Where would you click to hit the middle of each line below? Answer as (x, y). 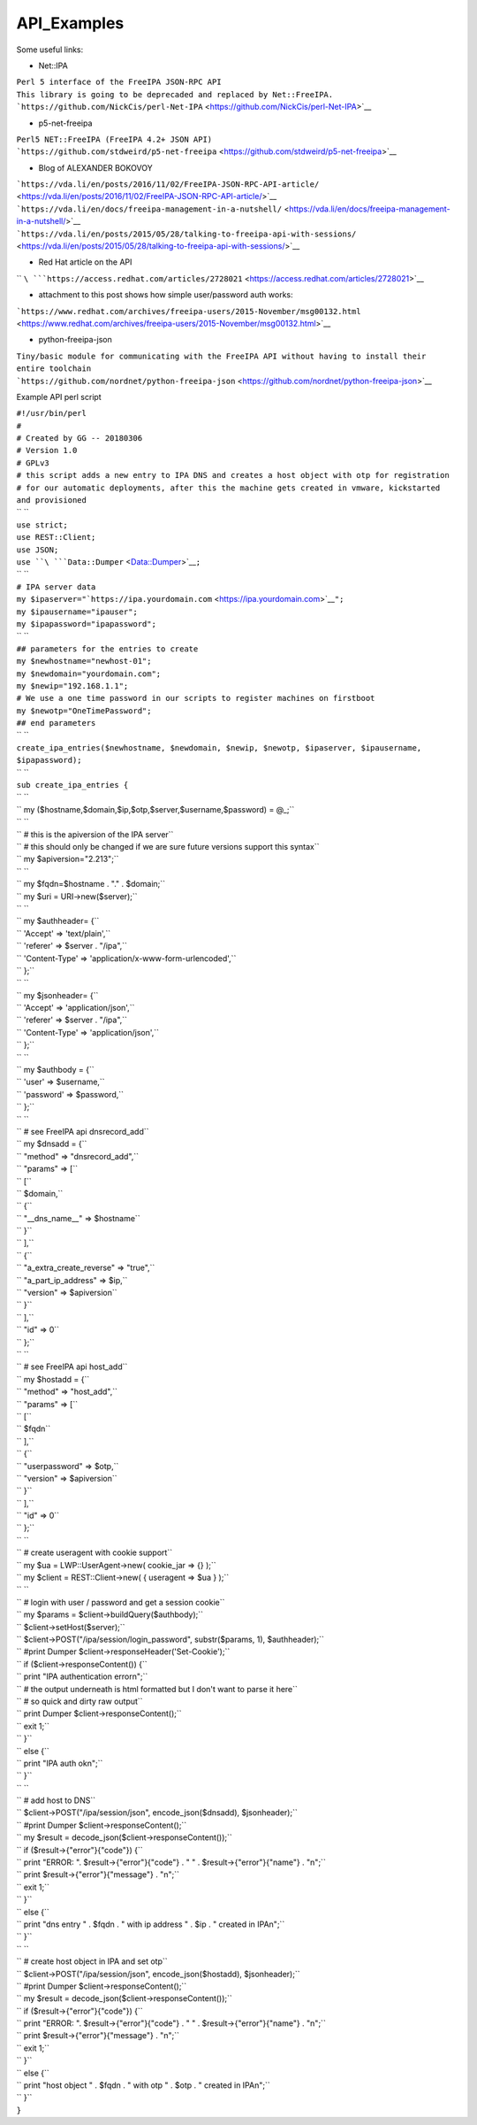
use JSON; (38, 550)
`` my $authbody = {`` (55, 1070)
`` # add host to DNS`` (56, 1800)
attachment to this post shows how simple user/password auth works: (166, 295)
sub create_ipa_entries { (72, 785)
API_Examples (70, 23)
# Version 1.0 (47, 450)
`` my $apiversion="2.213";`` (68, 859)
